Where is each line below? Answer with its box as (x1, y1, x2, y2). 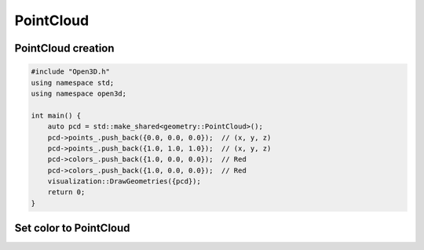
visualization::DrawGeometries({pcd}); (47, 177, 202, 186)
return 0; (47, 188, 86, 197)
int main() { (31, 111, 82, 120)
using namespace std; (31, 78, 115, 87)
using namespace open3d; (31, 89, 127, 98)
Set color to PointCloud (14, 222, 130, 235)
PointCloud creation (14, 42, 115, 55)
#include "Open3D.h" (31, 67, 110, 76)
